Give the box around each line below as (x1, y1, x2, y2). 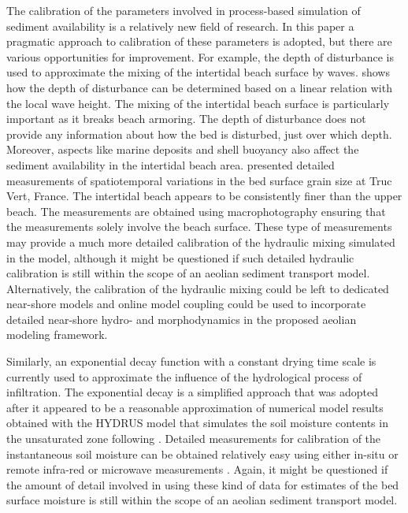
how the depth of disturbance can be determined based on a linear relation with (6, 79, 392, 95)
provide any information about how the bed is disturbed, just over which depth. (6, 125, 392, 142)
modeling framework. (6, 326, 108, 343)
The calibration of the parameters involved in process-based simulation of (6, 2, 361, 18)
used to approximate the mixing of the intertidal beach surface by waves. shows (6, 64, 390, 80)
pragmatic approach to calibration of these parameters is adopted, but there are (6, 33, 392, 50)
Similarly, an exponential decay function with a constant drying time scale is (6, 353, 376, 370)
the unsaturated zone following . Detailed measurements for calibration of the (6, 430, 381, 447)
